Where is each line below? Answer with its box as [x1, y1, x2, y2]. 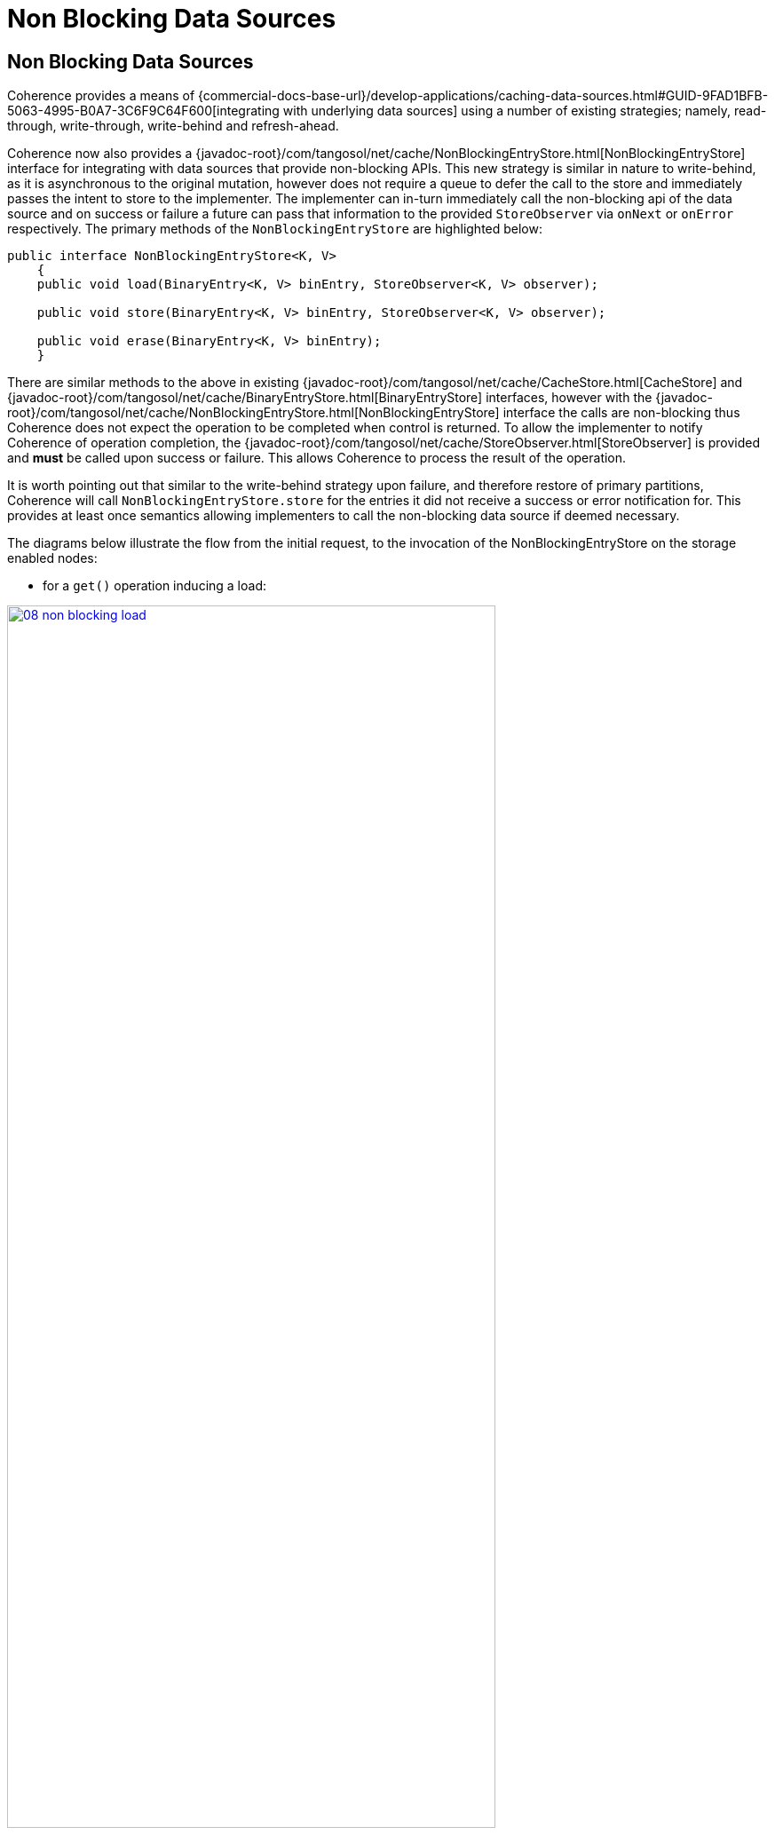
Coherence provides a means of [7, 88, 195, 104]
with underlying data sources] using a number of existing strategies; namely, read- [282, 103, 767, 119]
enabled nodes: [7, 550, 98, 566]
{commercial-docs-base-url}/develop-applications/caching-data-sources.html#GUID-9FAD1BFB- [198, 88, 769, 104]
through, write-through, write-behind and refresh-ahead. [7, 118, 339, 134]
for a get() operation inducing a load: [43, 578, 266, 594]
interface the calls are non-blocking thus [502, 405, 740, 421]
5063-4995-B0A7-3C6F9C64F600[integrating [7, 103, 280, 119]
